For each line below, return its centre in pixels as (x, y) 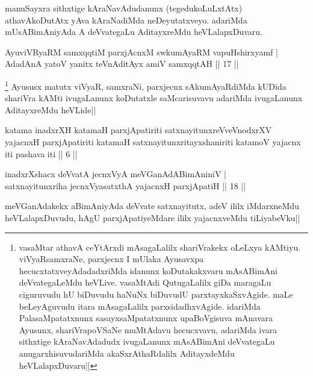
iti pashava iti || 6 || (41, 153)
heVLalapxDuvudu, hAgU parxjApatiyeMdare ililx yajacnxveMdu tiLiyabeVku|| (153, 217)
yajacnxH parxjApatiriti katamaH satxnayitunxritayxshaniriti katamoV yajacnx (153, 142)
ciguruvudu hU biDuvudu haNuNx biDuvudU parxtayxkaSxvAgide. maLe (156, 294)
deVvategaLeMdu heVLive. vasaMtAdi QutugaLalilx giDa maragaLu (145, 282)
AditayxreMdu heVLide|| (51, 109)
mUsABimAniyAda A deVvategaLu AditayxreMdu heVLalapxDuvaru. (134, 32)
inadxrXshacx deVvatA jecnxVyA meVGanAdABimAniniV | (116, 174)
